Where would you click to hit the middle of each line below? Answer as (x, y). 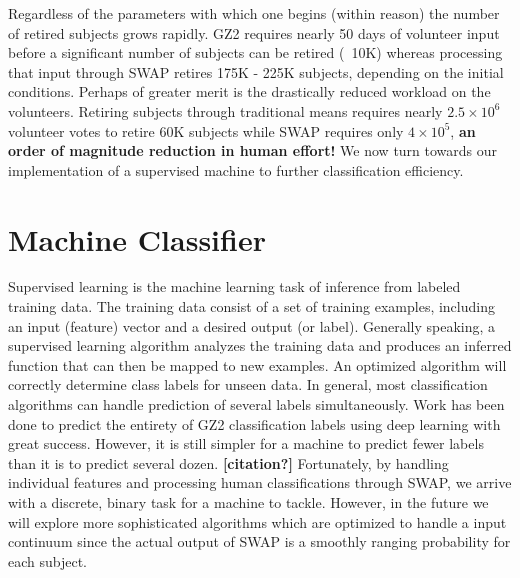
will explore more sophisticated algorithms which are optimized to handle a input (257, 521)
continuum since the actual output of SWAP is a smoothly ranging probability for (259, 541)
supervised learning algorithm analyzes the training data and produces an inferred (260, 345)
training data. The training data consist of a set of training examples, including (251, 306)
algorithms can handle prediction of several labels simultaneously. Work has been (256, 404)
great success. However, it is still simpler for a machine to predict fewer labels (246, 443)
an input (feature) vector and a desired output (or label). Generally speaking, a (252, 325)
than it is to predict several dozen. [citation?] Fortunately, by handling (228, 462)
